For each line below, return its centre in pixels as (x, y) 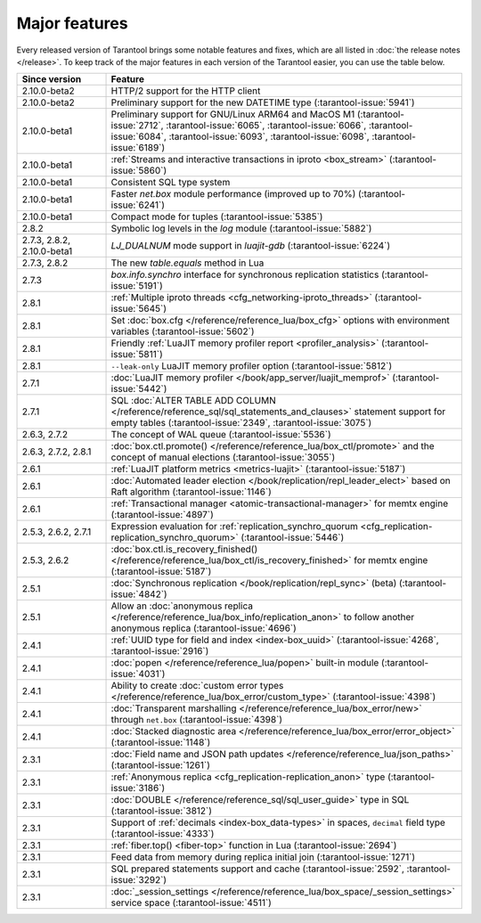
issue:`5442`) (139, 389)
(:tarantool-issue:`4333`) (163, 834)
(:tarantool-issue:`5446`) (293, 537)
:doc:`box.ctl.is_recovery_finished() (184, 550)
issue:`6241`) (138, 205)
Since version (52, 79)
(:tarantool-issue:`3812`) (162, 811)
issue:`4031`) (138, 674)
